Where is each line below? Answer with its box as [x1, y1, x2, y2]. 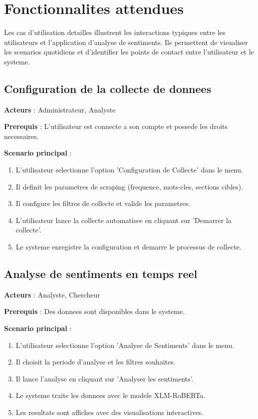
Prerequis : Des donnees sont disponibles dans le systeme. [4, 306, 185, 316]
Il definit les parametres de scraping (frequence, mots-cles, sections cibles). [15, 181, 244, 191]
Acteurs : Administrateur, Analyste [4, 104, 116, 114]
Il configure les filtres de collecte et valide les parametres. [15, 198, 191, 208]
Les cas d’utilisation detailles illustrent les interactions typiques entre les [4, 27, 226, 37]
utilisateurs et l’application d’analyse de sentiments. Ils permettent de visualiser [4, 36, 248, 47]
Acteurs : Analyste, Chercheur [4, 289, 100, 299]
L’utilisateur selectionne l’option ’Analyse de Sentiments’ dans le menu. [15, 339, 235, 350]
